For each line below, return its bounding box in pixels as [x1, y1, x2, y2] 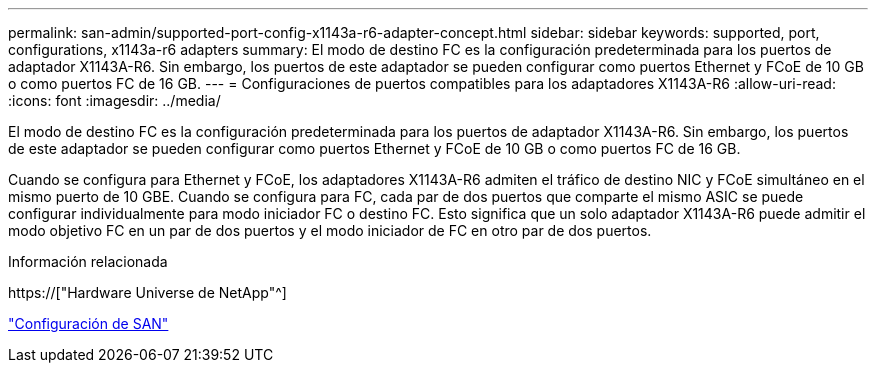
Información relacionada [8, 253, 168, 270]
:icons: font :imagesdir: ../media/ [8, 92, 221, 109]
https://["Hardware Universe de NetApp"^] [8, 284, 287, 301]
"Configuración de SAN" [8, 315, 169, 332]
